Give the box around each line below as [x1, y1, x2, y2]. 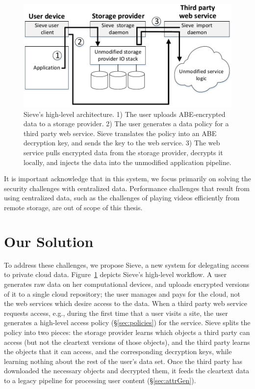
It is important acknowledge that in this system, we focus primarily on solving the [4, 173, 251, 184]
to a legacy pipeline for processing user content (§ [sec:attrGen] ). [4, 375, 196, 385]
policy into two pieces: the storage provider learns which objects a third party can [4, 327, 250, 337]
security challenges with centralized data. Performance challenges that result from [4, 183, 250, 193]
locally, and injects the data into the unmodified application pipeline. [24, 157, 231, 167]
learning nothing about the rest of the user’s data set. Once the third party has [4, 356, 242, 366]
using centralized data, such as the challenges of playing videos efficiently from [4, 193, 240, 203]
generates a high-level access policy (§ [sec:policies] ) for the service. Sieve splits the [4, 317, 251, 328]
